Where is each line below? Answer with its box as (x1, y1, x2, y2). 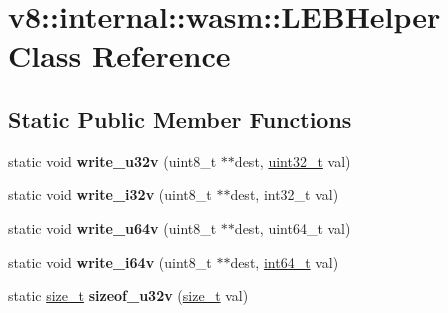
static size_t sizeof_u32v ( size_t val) (8, 285, 249, 306)
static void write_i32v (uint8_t (8, 184, 212, 205)
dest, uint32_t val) (234, 150, 351, 171)
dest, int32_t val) (230, 184, 339, 205)
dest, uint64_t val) (234, 217, 351, 238)
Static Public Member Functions (8, 103, 352, 134)
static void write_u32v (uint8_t (8, 150, 217, 171)
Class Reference (8, 35, 231, 76)
